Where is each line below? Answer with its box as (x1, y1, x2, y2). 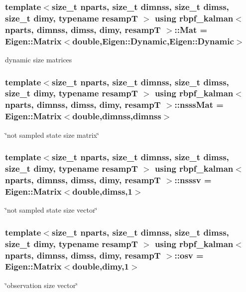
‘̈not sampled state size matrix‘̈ (5, 129, 99, 140)
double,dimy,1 (72, 260, 129, 273)
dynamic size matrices (5, 54, 72, 64)
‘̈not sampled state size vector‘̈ (5, 205, 98, 215)
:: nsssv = (174, 173, 212, 186)
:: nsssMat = (174, 98, 224, 111)
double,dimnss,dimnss (72, 110, 161, 122)
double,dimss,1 (72, 185, 132, 197)
